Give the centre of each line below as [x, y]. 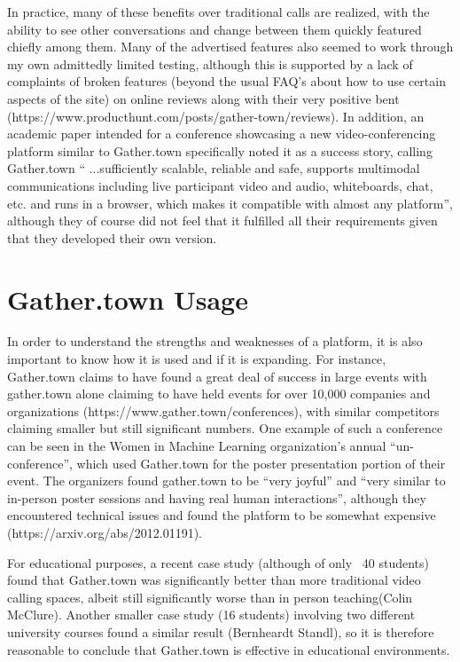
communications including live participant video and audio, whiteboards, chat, [220, 185]
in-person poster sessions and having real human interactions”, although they [217, 497]
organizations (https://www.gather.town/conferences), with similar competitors [223, 410]
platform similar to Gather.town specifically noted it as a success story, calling [220, 150]
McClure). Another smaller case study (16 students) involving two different [211, 615]
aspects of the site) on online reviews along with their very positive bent [203, 98]
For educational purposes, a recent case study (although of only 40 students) [218, 562]
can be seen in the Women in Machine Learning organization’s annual [197, 445]
